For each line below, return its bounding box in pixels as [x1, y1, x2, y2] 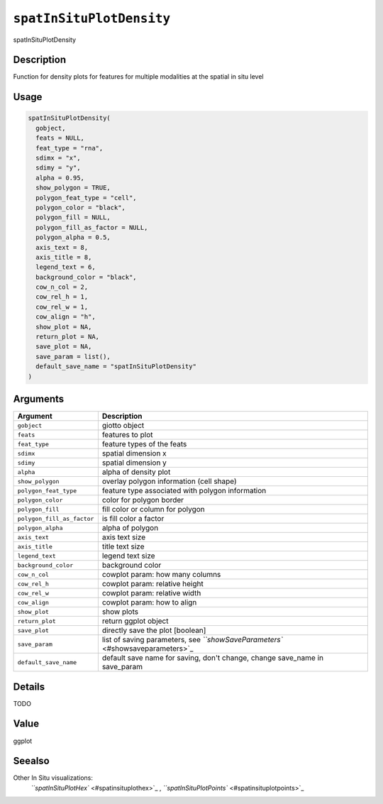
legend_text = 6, [35, 263, 96, 271]
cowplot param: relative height [101, 579, 204, 589]
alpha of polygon [101, 523, 159, 533]
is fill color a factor [101, 514, 165, 524]
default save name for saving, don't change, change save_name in [101, 653, 324, 663]
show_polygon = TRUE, [35, 184, 111, 192]
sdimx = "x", [35, 154, 81, 163]
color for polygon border [101, 495, 184, 505]
